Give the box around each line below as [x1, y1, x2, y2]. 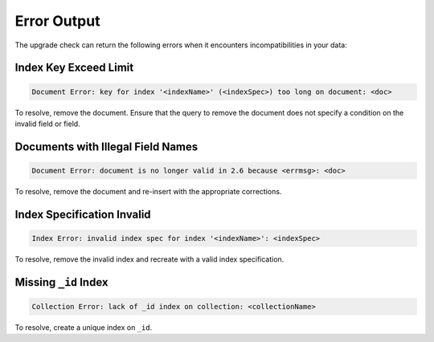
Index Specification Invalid [14, 207, 152, 221]
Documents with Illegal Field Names [14, 140, 199, 153]
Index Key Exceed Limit [14, 61, 134, 75]
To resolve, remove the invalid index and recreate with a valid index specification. [14, 254, 285, 264]
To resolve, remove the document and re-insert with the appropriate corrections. [14, 186, 282, 196]
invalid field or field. [14, 119, 80, 128]
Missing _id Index [14, 275, 108, 289]
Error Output [14, 12, 100, 30]
